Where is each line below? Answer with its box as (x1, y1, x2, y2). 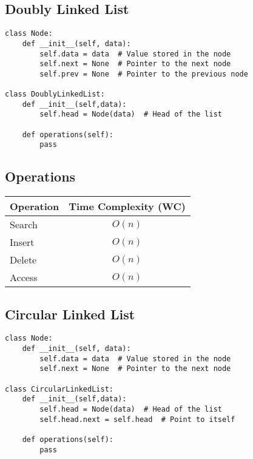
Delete (10, 253, 37, 267)
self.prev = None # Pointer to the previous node (39, 69, 248, 78)
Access (10, 270, 38, 285)
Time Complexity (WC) (69, 199, 186, 214)
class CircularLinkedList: (5, 384, 113, 393)
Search (10, 217, 38, 232)
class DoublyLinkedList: (5, 90, 105, 99)
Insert (10, 235, 35, 250)
